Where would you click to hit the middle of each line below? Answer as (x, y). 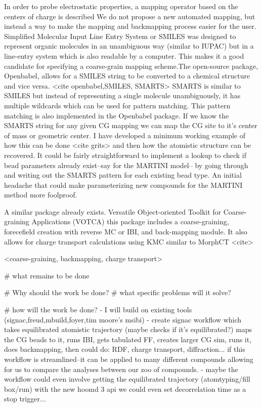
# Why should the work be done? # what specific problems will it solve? (118, 292)
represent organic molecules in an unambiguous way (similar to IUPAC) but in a (129, 46)
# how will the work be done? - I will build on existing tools (98, 310)
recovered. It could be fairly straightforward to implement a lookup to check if (125, 155)
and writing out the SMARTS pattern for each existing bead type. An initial (123, 175)
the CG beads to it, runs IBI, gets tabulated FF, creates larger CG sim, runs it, (128, 339)
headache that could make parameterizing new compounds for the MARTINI (123, 185)
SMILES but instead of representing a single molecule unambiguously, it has (122, 95)
